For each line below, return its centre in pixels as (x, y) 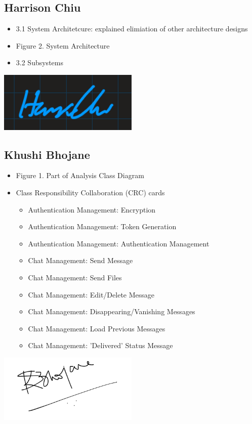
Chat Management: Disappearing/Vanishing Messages (112, 311)
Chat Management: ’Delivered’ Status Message (100, 345)
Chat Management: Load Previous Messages (97, 328)
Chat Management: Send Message (80, 260)
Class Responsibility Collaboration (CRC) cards (90, 192)
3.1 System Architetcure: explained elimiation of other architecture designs (132, 29)
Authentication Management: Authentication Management (119, 243)
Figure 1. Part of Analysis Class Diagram (80, 175)
